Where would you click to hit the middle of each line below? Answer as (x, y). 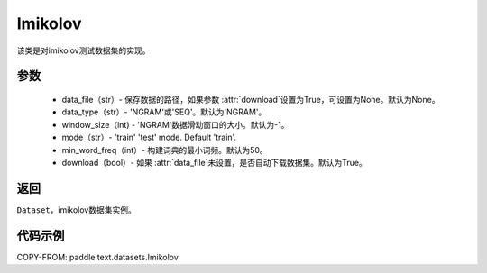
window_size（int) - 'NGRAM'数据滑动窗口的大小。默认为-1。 (175, 124)
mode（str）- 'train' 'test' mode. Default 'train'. (149, 137)
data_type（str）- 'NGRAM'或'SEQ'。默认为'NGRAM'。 (164, 112)
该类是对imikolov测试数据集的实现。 (83, 50)
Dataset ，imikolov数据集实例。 (77, 209)
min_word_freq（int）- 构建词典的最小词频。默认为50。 (165, 150)
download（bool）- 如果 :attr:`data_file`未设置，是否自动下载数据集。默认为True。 (214, 162)
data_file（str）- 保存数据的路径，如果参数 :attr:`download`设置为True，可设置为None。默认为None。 (251, 99)
